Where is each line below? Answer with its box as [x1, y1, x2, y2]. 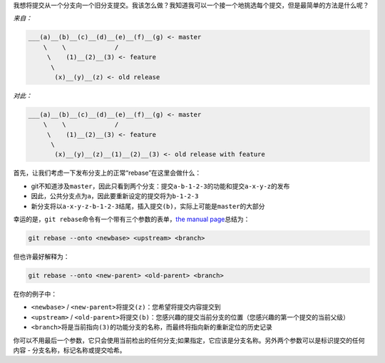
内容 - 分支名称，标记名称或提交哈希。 [13, 346, 126, 354]
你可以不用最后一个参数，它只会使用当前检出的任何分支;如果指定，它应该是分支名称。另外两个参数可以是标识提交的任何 [13, 336, 365, 344]
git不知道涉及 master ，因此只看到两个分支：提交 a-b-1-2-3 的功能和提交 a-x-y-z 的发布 [31, 182, 290, 190]
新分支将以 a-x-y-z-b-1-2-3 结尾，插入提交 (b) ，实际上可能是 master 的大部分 [31, 202, 265, 210]
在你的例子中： [13, 290, 57, 298]
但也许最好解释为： [13, 252, 70, 260]
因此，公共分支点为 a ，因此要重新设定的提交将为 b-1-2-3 [31, 192, 199, 200]
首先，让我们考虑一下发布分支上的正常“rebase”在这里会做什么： [13, 168, 202, 178]
